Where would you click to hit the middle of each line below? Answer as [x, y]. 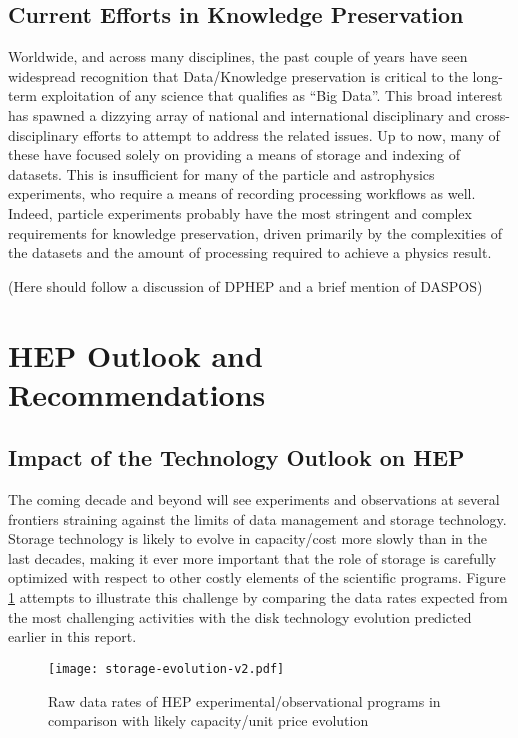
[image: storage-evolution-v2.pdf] [166, 668]
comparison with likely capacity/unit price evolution [208, 720]
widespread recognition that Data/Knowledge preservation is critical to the [238, 75]
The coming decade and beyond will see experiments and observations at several [254, 499]
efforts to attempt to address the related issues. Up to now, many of [291, 134]
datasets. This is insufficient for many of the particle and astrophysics [221, 173]
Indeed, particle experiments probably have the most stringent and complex [240, 212]
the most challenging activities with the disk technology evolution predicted [240, 616]
